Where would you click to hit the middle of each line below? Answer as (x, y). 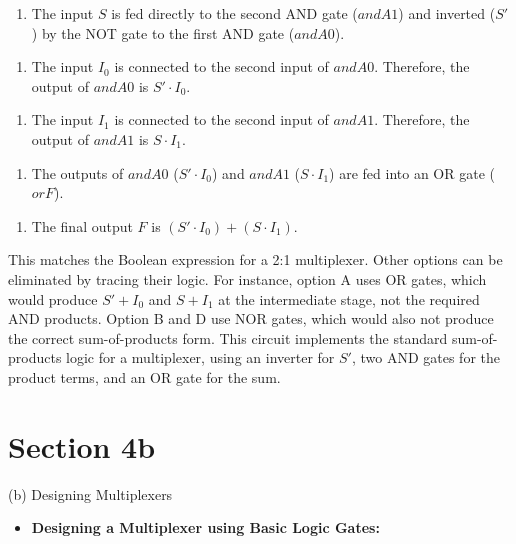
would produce (53, 298)
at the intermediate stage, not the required (349, 298)
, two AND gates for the (426, 357)
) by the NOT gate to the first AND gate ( (163, 32)
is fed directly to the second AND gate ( (234, 13)
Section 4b (82, 445)
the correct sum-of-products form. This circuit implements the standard (228, 337)
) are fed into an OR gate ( (412, 172)
